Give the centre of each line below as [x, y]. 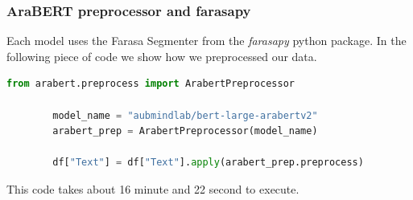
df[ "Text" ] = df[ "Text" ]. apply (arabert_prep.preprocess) [208, 163]
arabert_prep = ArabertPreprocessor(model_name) [185, 131]
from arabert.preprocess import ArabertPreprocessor [151, 84]
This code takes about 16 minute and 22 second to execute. [153, 188]
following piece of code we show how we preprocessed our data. [162, 56]
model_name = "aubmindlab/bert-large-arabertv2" [185, 115]
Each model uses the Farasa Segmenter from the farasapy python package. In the [206, 41]
